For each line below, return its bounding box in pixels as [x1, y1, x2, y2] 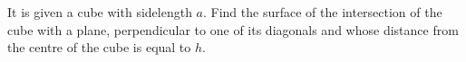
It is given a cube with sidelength [7, 3, 192, 21]
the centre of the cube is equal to [7, 38, 191, 57]
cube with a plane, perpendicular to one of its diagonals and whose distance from [7, 20, 459, 39]
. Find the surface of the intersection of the [203, 3, 442, 21]
